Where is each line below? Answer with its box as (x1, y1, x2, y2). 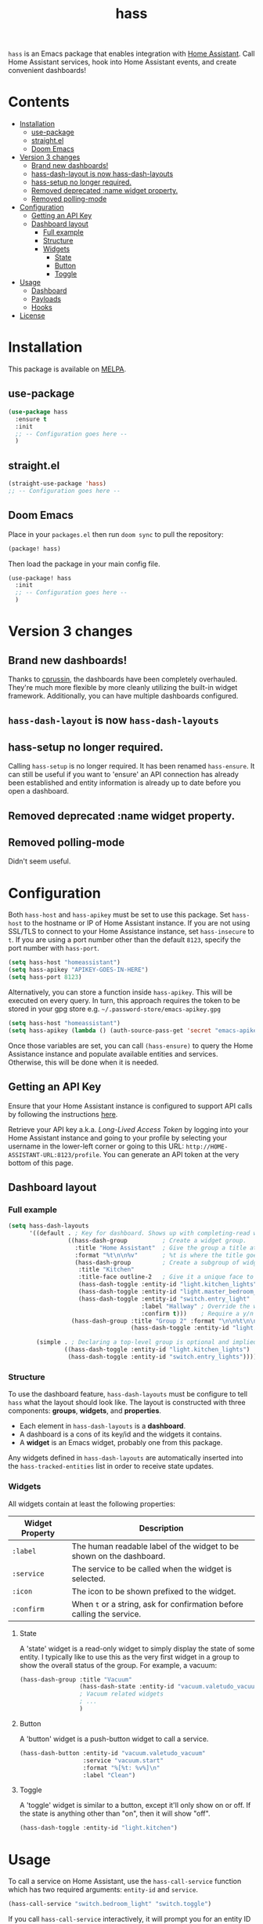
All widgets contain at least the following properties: (8, 1499, 176, 1508)
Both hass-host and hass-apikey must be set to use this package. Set (8, 910, 231, 919)
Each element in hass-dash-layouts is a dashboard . (19, 1422, 186, 1431)
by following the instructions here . (8, 1109, 118, 1119)
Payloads (31, 294, 61, 304)
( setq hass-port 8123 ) (8, 973, 82, 981)
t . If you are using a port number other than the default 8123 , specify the (8, 935, 241, 944)
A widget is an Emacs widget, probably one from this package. (19, 1438, 223, 1448)
